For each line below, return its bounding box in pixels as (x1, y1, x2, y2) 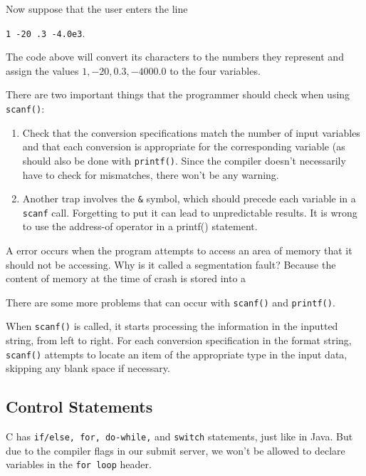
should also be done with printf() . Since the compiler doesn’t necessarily (22, 152, 346, 167)
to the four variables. (169, 63, 261, 78)
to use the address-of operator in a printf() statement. (22, 219, 258, 234)
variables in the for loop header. (6, 457, 152, 472)
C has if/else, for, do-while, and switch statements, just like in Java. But (6, 429, 353, 444)
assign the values (6, 63, 79, 78)
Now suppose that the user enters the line (6, 1, 188, 16)
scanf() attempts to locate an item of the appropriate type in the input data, (6, 346, 347, 361)
